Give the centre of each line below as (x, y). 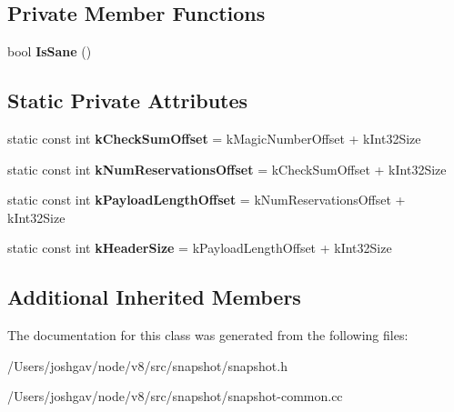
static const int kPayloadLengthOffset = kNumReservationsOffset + (207, 200)
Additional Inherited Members (154, 297)
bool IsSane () (50, 51)
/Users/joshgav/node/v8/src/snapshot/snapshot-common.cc (175, 396)
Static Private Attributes (128, 100)
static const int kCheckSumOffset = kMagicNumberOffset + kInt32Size (214, 138)
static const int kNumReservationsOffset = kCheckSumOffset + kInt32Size (227, 169)
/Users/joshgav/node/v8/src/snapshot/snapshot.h (147, 365)
